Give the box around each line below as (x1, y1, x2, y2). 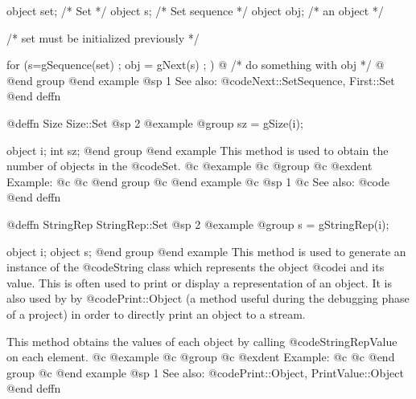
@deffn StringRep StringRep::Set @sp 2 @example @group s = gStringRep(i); (6, 215, 389, 232)
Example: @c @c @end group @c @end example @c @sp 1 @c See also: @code (6, 173, 389, 189)
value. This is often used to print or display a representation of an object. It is (6, 274, 392, 291)
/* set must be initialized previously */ (6, 29, 200, 46)
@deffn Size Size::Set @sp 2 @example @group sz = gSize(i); (6, 114, 303, 131)
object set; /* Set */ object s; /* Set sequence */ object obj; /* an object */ (6, 2, 384, 18)
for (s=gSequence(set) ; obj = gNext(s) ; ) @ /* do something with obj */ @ (6, 56, 385, 73)
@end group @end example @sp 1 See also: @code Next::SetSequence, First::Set (6, 71, 395, 88)
